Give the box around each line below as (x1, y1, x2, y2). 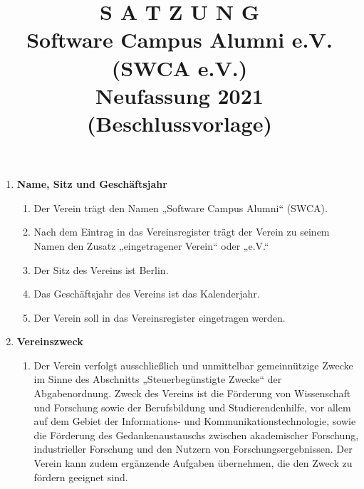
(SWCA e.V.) (111, 53, 248, 82)
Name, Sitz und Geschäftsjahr (16, 177, 167, 191)
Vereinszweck (16, 334, 83, 349)
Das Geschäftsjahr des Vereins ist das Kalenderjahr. (33, 286, 260, 301)
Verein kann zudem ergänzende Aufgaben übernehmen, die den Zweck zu (33, 456, 353, 470)
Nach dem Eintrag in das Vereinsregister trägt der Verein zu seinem (33, 224, 330, 239)
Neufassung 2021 (95, 80, 264, 110)
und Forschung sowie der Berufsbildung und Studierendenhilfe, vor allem (33, 399, 351, 414)
